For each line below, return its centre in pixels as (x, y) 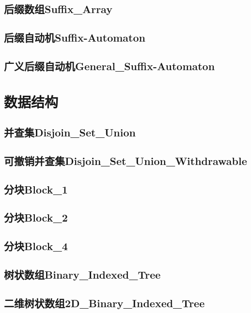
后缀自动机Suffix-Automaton (75, 37)
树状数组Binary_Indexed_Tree (82, 275)
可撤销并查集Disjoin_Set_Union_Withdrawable (125, 160)
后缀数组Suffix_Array (58, 9)
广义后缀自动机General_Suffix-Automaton (110, 66)
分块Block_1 (36, 189)
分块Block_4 (36, 246)
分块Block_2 (36, 217)
